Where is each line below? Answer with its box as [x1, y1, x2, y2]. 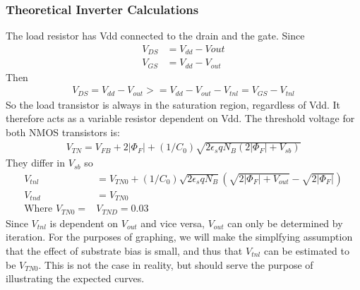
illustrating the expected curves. [6, 271, 145, 286]
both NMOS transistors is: [6, 125, 120, 140]
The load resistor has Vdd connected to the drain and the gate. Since [6, 28, 305, 43]
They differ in [6, 155, 66, 170]
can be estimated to [263, 243, 349, 258]
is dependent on [49, 215, 119, 230]
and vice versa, [140, 215, 205, 230]
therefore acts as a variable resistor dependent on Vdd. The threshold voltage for [6, 111, 355, 126]
